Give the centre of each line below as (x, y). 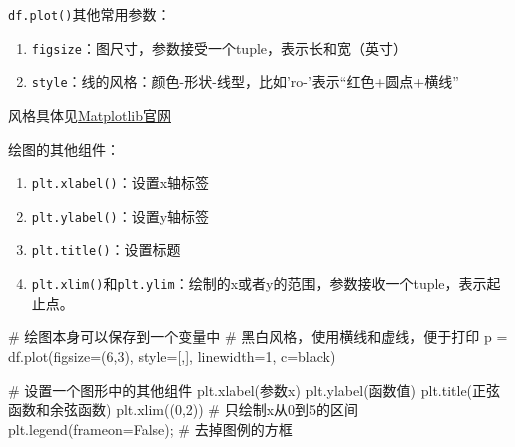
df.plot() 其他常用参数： (89, 14)
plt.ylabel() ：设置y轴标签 (120, 215)
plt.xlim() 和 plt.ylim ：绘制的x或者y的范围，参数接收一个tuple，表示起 (266, 283)
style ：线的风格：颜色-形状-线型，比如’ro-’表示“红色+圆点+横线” (245, 81)
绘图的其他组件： (64, 148)
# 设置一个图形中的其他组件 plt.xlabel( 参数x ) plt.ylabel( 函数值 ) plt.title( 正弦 (254, 389)
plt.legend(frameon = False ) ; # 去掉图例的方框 (150, 428)
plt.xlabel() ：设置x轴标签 (120, 182)
